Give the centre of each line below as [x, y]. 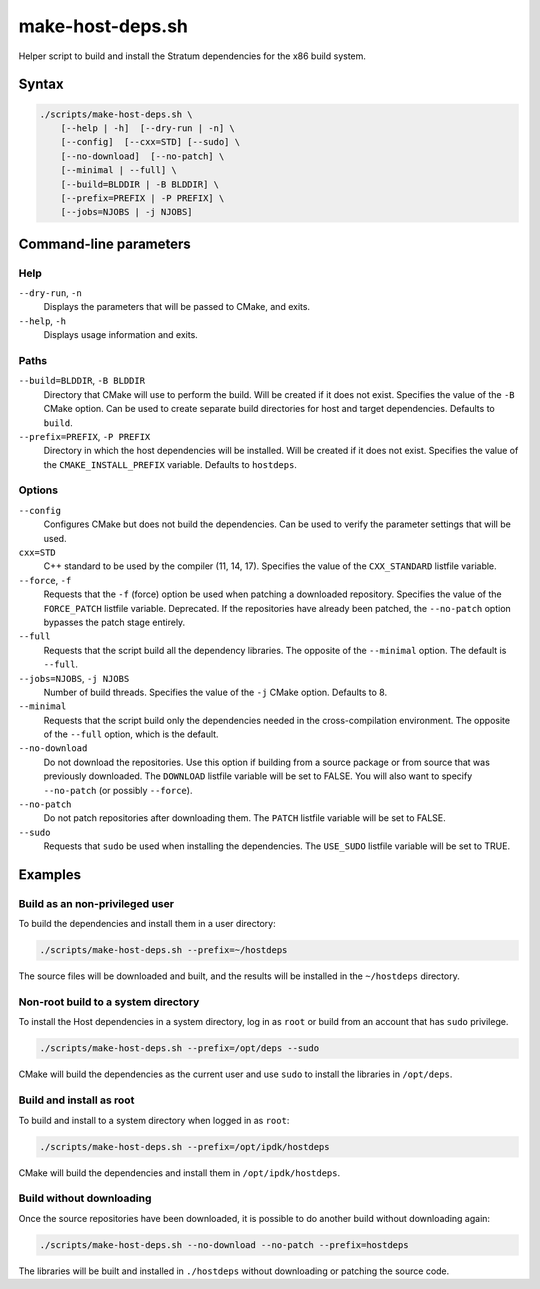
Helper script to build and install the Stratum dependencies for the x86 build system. [192, 56]
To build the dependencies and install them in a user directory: [147, 924]
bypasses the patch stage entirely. [114, 622]
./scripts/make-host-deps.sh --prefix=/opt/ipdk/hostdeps [184, 1146]
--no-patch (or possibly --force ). [118, 790]
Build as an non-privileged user [96, 903]
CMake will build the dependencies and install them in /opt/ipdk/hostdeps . [179, 1172]
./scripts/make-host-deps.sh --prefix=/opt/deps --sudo [179, 1048]
